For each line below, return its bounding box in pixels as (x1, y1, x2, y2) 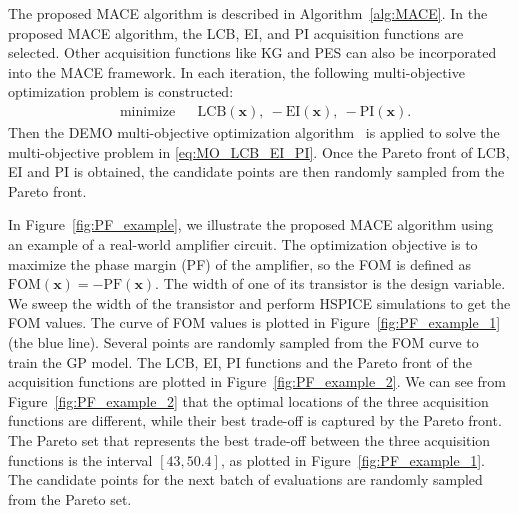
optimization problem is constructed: (8, 81, 234, 102)
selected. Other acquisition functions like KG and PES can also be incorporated (8, 42, 497, 63)
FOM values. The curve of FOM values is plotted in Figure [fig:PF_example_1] (8, 312, 501, 333)
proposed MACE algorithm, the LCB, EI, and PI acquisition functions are (8, 22, 464, 43)
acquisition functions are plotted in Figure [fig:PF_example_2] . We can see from (8, 371, 506, 392)
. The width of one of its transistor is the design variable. (155, 273, 506, 294)
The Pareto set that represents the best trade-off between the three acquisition (8, 429, 491, 450)
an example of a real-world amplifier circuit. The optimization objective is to (8, 233, 478, 254)
